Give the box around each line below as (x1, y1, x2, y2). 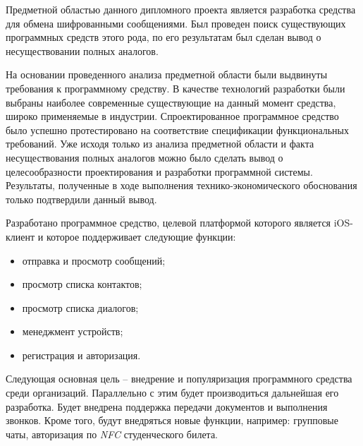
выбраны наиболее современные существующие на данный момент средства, (6, 95, 336, 109)
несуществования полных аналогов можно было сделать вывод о (6, 150, 283, 164)
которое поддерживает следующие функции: (46, 229, 236, 243)
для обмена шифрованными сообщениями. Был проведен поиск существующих (6, 16, 346, 30)
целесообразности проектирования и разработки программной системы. (6, 164, 313, 179)
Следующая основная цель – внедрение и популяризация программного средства (6, 371, 352, 386)
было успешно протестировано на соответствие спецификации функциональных (6, 122, 350, 137)
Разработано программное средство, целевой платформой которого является (6, 215, 331, 230)
